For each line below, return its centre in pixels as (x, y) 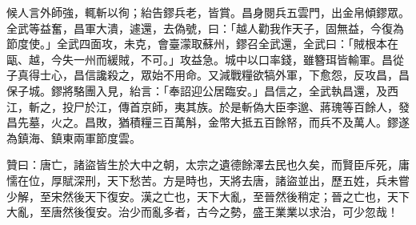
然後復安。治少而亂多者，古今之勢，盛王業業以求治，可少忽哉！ (230, 212)
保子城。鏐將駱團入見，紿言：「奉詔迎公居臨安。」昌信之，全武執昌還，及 (197, 90)
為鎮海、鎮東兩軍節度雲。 (74, 137)
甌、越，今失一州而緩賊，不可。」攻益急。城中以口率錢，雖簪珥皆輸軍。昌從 (205, 59)
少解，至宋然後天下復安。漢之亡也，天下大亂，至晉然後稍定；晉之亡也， (197, 196)
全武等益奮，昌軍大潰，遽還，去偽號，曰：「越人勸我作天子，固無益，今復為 (205, 28)
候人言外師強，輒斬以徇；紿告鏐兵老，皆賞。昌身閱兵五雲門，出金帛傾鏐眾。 (208, 12)
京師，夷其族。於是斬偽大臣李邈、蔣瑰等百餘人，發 (275, 106)
